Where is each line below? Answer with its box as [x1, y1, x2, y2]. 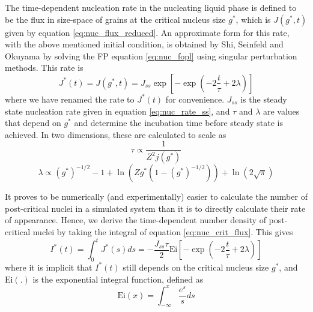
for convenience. [165, 92, 225, 105]
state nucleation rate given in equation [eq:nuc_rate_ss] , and [5, 104, 230, 117]
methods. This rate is [5, 61, 84, 74]
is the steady [240, 92, 287, 105]
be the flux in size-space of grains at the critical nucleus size [5, 13, 226, 25]
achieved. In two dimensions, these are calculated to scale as [5, 128, 226, 140]
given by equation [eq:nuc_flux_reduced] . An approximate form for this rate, [5, 26, 290, 38]
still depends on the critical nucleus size [123, 260, 269, 273]
